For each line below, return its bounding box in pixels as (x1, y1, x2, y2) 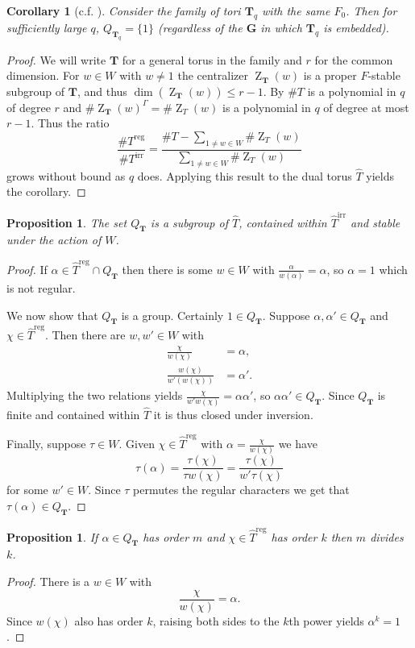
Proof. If (6, 260, 48, 277)
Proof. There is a (6, 572, 90, 589)
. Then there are (44, 326, 126, 343)
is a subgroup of (150, 214, 228, 231)
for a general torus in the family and (122, 51, 302, 68)
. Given (118, 435, 155, 452)
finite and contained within (6, 405, 140, 422)
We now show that (6, 306, 98, 323)
